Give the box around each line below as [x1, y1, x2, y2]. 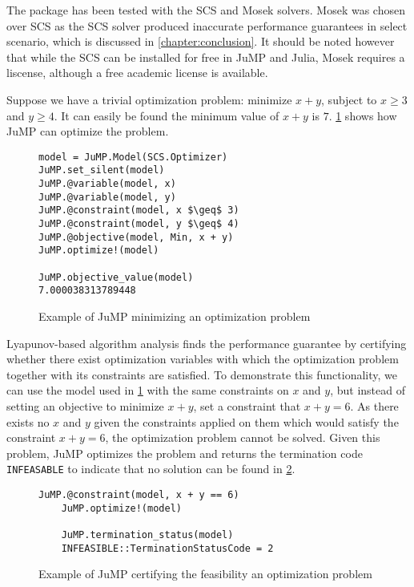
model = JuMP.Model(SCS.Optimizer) [38, 151, 228, 163]
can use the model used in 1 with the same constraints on [6, 382, 289, 399]
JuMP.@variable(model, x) [38, 178, 176, 190]
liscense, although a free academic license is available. [6, 64, 268, 81]
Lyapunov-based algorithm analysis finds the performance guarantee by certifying [6, 334, 407, 351]
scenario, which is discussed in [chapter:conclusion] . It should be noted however [6, 33, 395, 50]
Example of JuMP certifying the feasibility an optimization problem [38, 565, 372, 582]
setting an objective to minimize [6, 397, 164, 414]
